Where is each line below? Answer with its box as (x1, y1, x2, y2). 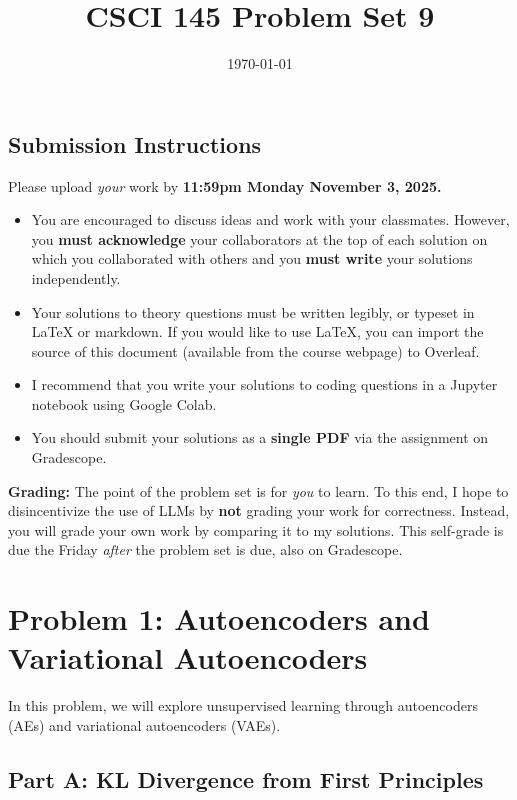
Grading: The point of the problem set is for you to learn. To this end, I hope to (8, 480, 509, 501)
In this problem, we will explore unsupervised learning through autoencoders (8, 695, 478, 716)
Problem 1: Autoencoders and (8, 598, 430, 639)
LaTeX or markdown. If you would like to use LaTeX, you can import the (31, 321, 484, 342)
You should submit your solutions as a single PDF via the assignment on (31, 427, 489, 448)
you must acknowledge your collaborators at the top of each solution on (31, 228, 488, 249)
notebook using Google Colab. (31, 393, 217, 414)
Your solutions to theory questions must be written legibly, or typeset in (31, 301, 475, 322)
